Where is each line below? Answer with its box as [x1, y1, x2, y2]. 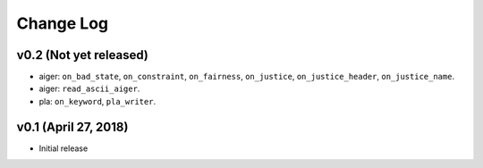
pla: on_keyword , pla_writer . [38, 96, 157, 106]
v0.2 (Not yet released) [16, 47, 149, 63]
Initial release [38, 143, 89, 154]
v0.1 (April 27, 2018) [16, 119, 129, 134]
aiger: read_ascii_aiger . [38, 83, 140, 94]
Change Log [16, 13, 109, 33]
